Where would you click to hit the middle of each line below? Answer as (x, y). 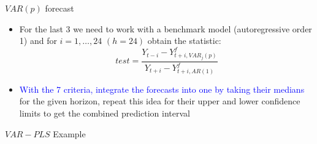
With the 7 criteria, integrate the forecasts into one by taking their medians (162, 89)
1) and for (38, 41)
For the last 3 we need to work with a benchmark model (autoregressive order (166, 28)
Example (69, 133)
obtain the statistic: (184, 41)
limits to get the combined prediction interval (105, 113)
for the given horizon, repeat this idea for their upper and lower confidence (160, 101)
